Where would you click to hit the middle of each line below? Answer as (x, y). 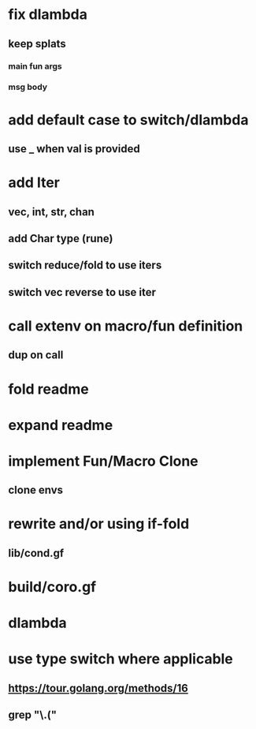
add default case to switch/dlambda (128, 120)
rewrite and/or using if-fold (99, 524)
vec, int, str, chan (51, 212)
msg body (28, 87)
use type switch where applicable (121, 659)
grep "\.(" (33, 715)
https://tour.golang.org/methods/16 (98, 688)
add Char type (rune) (61, 238)
